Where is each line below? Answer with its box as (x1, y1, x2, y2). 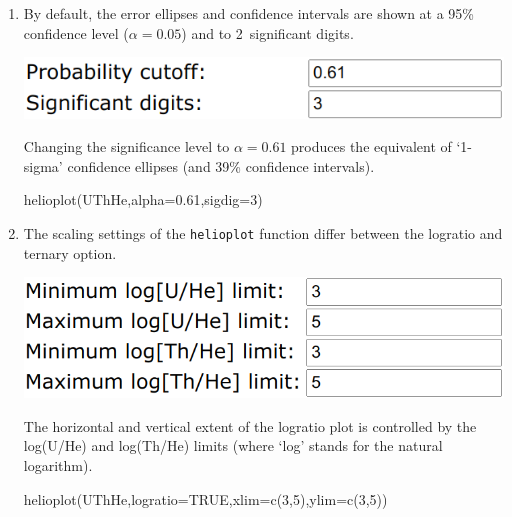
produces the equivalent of (291, 136, 452, 157)
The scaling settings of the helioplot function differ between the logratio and (23, 223, 503, 243)
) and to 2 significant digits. (181, 22, 354, 43)
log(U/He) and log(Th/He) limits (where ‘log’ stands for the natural (23, 435, 443, 456)
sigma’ (23, 155, 63, 176)
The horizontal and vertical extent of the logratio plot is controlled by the (23, 415, 477, 436)
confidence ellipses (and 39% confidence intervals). (67, 155, 375, 176)
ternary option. (23, 242, 117, 263)
